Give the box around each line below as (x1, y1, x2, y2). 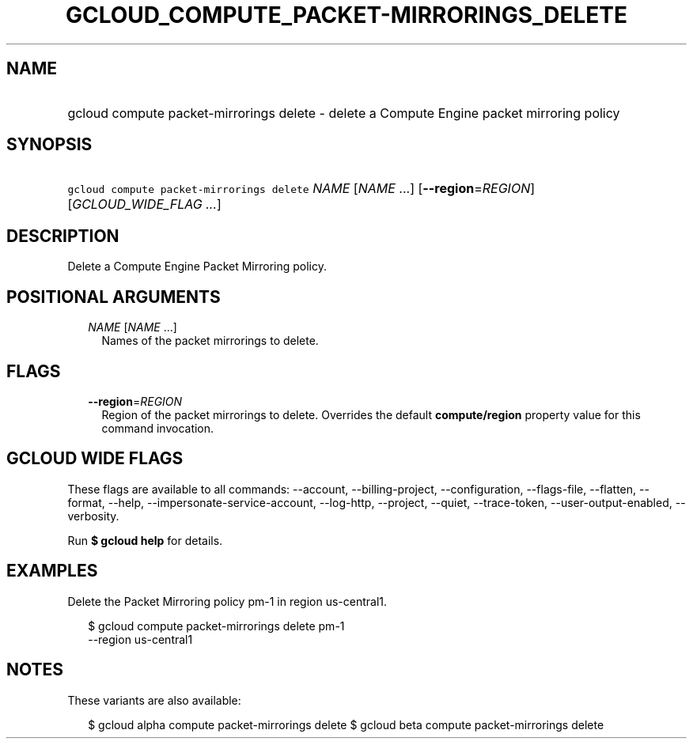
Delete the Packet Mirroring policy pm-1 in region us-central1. (67, 594, 388, 608)
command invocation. (101, 421, 214, 435)
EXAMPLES (6, 561, 98, 581)
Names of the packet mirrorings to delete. (101, 334, 319, 348)
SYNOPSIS (6, 134, 93, 155)
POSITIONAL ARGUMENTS (6, 286, 221, 307)
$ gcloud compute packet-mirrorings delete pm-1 (88, 618, 345, 633)
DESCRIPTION (6, 225, 119, 246)
